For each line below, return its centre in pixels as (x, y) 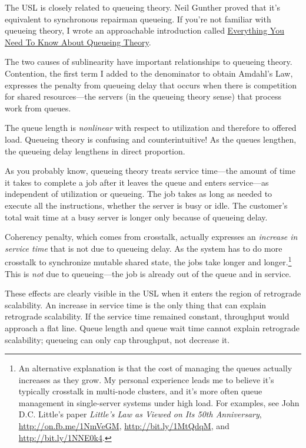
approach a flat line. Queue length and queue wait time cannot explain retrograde (152, 327)
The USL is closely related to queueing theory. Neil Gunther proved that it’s (143, 7)
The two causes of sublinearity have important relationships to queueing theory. (149, 62)
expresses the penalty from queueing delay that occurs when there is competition (151, 85)
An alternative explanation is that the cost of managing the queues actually (155, 368)
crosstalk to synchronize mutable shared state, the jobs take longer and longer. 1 (148, 261)
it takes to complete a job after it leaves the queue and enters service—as (137, 182)
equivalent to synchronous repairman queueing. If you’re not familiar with (138, 19)
